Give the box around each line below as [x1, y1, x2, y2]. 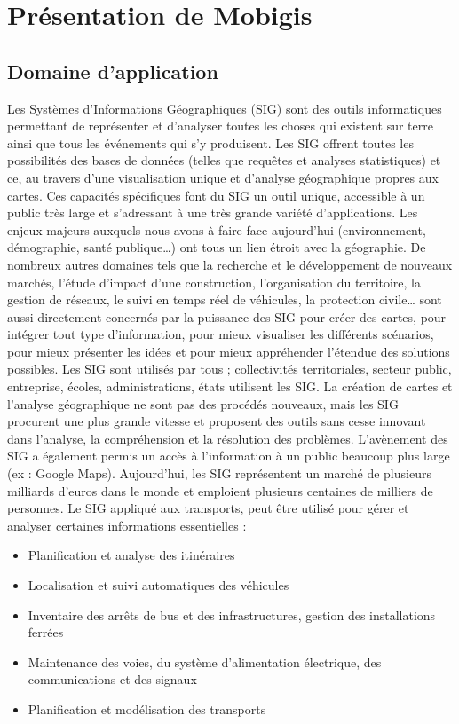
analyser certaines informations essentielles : [7, 515, 247, 534]
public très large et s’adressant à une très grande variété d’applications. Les [7, 203, 418, 222]
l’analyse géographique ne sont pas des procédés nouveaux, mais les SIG [7, 394, 399, 413]
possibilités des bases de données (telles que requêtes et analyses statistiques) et [7, 151, 441, 169]
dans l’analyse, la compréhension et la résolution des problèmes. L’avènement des [7, 429, 448, 447]
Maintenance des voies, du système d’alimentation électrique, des [28, 652, 382, 671]
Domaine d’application [7, 57, 218, 84]
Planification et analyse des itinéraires [28, 546, 235, 564]
